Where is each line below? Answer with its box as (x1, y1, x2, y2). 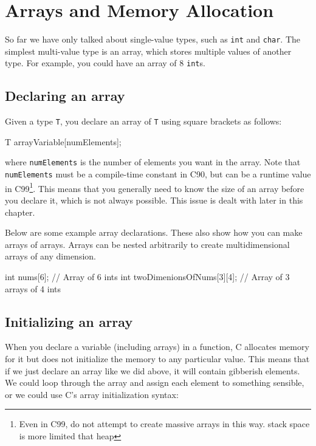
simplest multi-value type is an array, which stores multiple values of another (5, 44, 292, 57)
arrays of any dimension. (5, 250, 96, 262)
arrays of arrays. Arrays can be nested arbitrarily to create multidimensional (5, 238, 290, 250)
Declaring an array (5, 86, 125, 105)
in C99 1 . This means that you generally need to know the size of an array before (5, 180, 304, 194)
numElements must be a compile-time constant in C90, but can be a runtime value (5, 168, 311, 180)
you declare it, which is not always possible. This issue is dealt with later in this (5, 194, 303, 207)
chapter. (5, 205, 35, 218)
